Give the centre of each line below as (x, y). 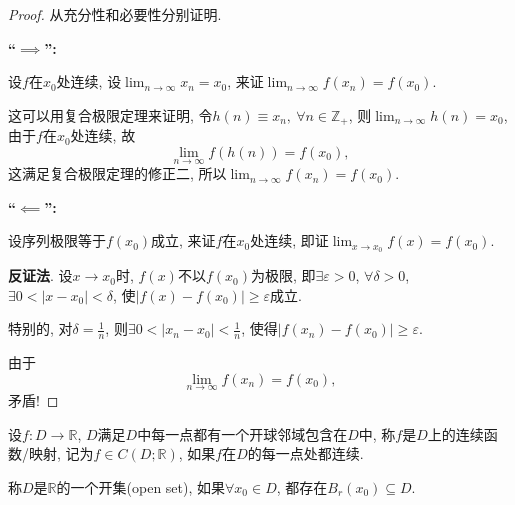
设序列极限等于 (57, 240)
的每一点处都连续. (305, 453)
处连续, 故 (103, 135)
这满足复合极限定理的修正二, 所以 (117, 173)
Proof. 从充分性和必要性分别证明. (115, 14)
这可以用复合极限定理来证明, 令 (110, 114)
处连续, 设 (89, 81)
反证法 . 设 (40, 275)
